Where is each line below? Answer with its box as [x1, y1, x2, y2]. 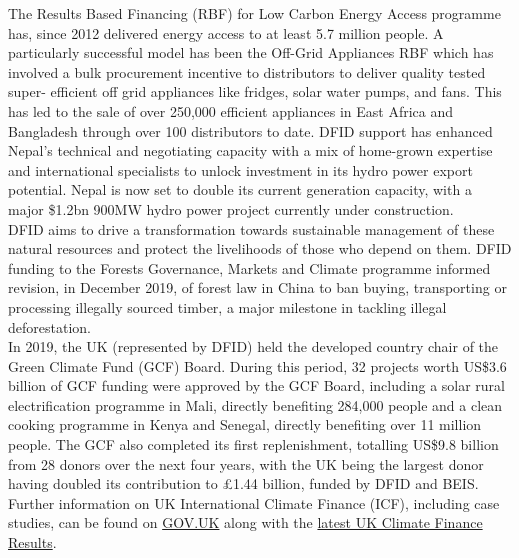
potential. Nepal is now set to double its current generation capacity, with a [8, 179, 472, 200]
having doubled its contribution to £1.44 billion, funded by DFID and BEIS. [8, 473, 479, 494]
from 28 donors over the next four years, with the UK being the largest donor [8, 453, 484, 474]
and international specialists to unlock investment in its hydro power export [8, 159, 473, 180]
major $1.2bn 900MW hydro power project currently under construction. [8, 198, 454, 219]
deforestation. [8, 316, 91, 337]
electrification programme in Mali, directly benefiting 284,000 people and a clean [8, 394, 503, 415]
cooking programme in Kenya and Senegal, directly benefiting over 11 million [8, 414, 482, 435]
